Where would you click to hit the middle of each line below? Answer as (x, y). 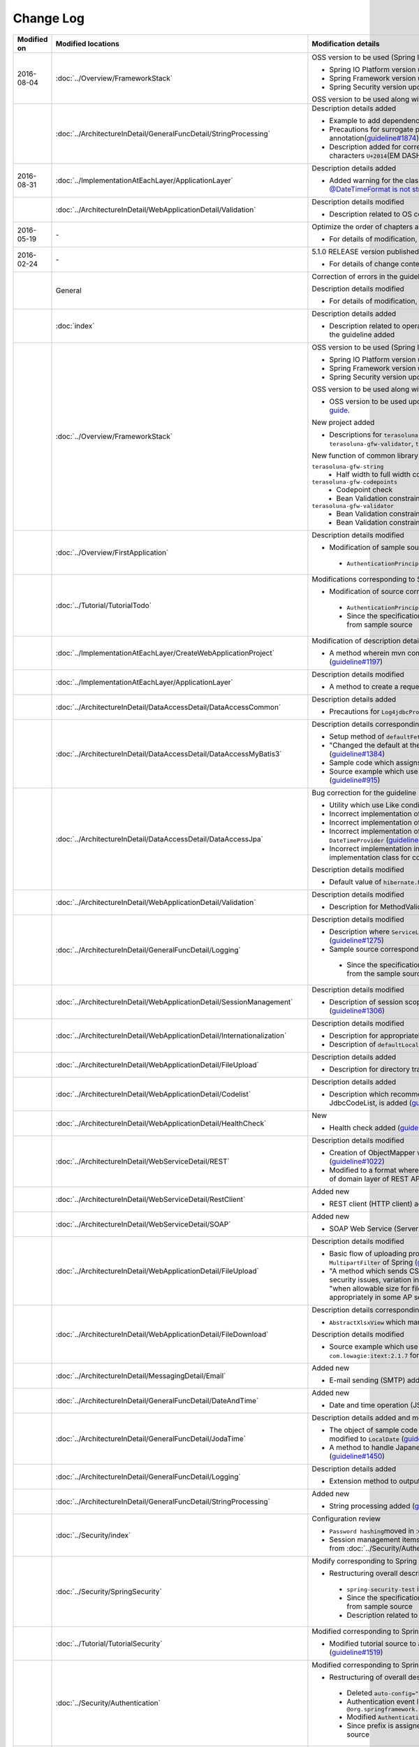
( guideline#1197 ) (356, 662)
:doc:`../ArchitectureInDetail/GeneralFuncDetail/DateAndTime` (157, 1400)
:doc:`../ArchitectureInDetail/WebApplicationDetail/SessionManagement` (174, 1001)
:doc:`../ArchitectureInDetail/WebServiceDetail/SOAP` (143, 1224)
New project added (343, 422)
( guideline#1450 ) (357, 1456)
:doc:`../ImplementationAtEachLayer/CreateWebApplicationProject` (165, 653)
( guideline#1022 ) (357, 1161)
